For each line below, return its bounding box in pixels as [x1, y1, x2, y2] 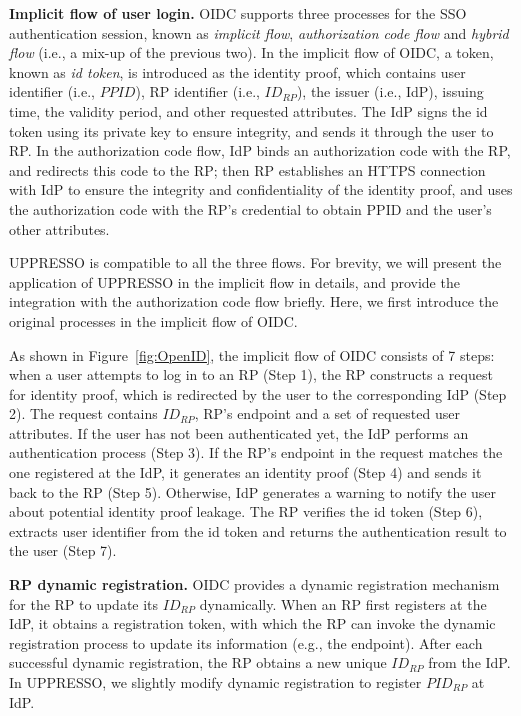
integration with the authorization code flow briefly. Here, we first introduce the [9, 291, 499, 312]
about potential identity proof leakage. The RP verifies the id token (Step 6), [9, 501, 483, 522]
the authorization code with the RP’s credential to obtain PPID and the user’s [9, 198, 492, 219]
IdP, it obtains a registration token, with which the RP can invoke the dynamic [9, 613, 496, 634]
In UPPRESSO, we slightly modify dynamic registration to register [9, 672, 422, 692]
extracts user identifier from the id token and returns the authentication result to [9, 520, 507, 541]
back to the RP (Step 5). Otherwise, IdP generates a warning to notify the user [9, 481, 497, 502]
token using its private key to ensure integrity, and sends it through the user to [9, 120, 494, 141]
